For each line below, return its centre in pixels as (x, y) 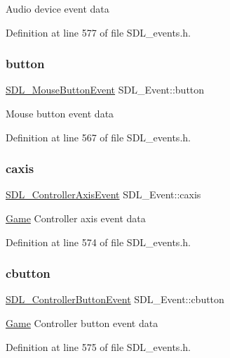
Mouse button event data (60, 113)
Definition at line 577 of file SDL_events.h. (98, 32)
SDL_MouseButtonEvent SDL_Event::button (105, 90)
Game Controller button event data (82, 323)
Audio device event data (57, 8)
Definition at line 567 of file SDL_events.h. (98, 137)
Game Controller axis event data (76, 218)
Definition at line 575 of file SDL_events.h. (98, 346)
